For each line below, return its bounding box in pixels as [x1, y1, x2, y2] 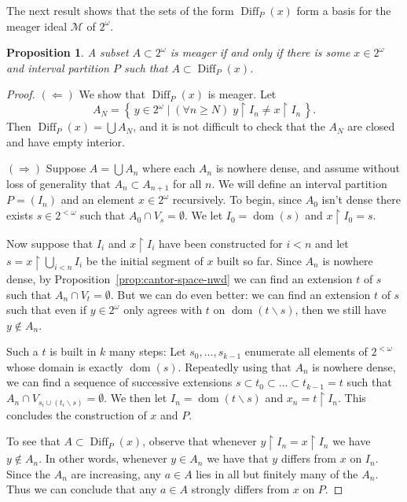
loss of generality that [6, 175, 111, 191]
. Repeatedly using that [178, 358, 291, 375]
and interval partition [6, 59, 109, 76]
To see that [6, 433, 60, 449]
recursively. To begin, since [172, 191, 302, 208]
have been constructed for [159, 234, 283, 251]
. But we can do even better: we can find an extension [110, 286, 371, 302]
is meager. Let [207, 86, 277, 102]
